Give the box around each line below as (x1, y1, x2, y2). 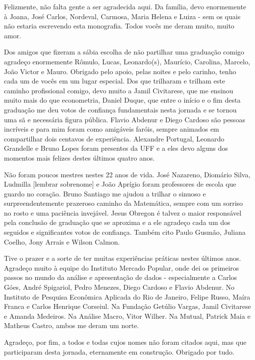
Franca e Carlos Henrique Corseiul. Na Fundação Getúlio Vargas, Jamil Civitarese (4, 301, 251, 311)
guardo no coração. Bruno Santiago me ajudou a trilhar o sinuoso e (4, 188, 206, 198)
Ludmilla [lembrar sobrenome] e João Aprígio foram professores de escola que (4, 179, 236, 189)
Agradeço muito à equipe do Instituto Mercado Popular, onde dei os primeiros (4, 262, 239, 273)
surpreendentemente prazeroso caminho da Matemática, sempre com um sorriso (4, 198, 243, 208)
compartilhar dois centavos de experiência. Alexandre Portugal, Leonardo (4, 133, 225, 143)
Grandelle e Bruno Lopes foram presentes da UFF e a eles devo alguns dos (4, 143, 228, 153)
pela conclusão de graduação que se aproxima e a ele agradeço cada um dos (4, 217, 230, 227)
